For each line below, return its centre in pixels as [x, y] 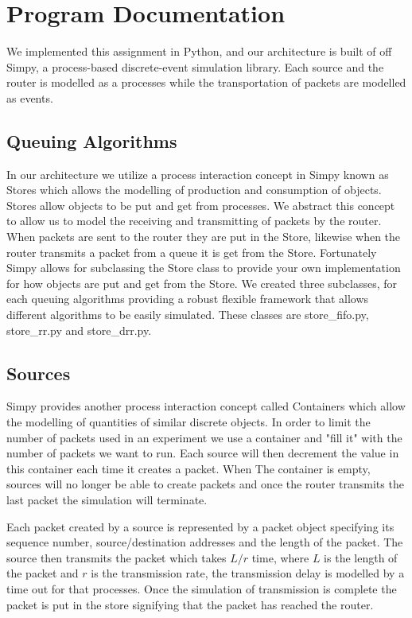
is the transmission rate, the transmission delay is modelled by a [248, 573]
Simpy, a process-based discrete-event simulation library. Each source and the [195, 66]
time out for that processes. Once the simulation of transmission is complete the [202, 588]
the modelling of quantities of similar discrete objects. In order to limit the [189, 422]
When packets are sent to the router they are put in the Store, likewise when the [204, 237]
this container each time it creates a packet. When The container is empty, [189, 468]
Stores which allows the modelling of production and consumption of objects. [194, 190]
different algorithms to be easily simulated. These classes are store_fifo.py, [188, 315]
